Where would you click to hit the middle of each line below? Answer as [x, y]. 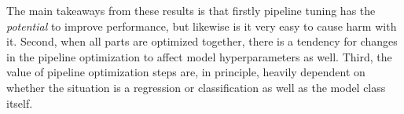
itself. [20, 103]
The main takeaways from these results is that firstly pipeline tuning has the [191, 10]
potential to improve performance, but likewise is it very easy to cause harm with [202, 26]
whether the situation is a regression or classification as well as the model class [196, 87]
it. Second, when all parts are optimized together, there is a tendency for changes [202, 41]
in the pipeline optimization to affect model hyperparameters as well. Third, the [199, 56]
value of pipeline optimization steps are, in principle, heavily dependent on [186, 72]
